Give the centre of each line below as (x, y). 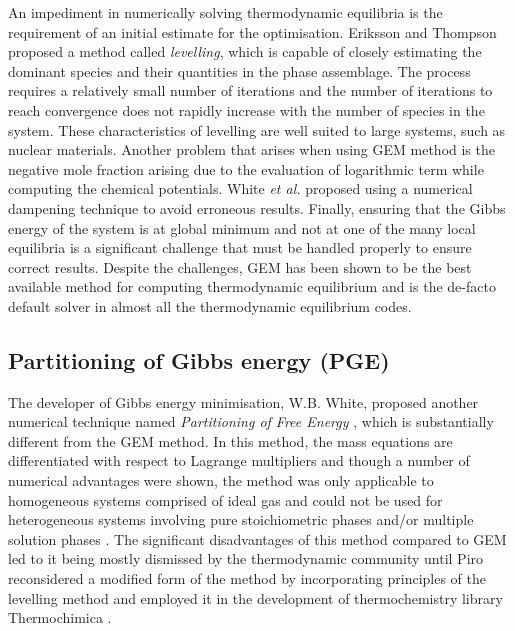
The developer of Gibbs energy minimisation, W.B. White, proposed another (243, 401)
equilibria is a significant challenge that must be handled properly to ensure (240, 247)
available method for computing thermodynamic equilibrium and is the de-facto (252, 286)
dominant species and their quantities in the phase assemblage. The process (239, 70)
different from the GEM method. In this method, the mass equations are (230, 440)
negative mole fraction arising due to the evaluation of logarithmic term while (246, 168)
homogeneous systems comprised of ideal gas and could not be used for (225, 499)
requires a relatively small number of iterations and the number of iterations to (250, 90)
